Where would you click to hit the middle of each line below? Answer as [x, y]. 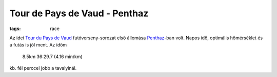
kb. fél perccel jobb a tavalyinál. [43, 68]
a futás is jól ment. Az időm [38, 45]
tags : [15, 29]
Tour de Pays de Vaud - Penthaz [79, 13]
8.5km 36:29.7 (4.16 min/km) [53, 57]
